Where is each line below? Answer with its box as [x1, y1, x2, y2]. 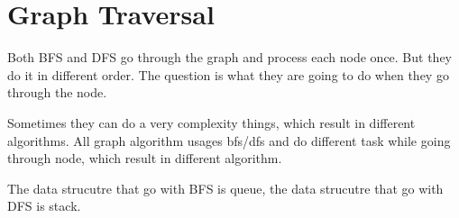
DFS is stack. [7, 196, 81, 215]
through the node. [7, 83, 107, 102]
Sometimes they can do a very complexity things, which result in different [7, 113, 416, 132]
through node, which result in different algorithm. [7, 149, 282, 168]
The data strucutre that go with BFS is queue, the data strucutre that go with [7, 178, 444, 197]
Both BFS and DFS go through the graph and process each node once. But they [7, 48, 453, 67]
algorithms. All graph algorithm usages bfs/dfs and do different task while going [7, 131, 451, 150]
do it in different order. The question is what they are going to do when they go [7, 65, 449, 84]
